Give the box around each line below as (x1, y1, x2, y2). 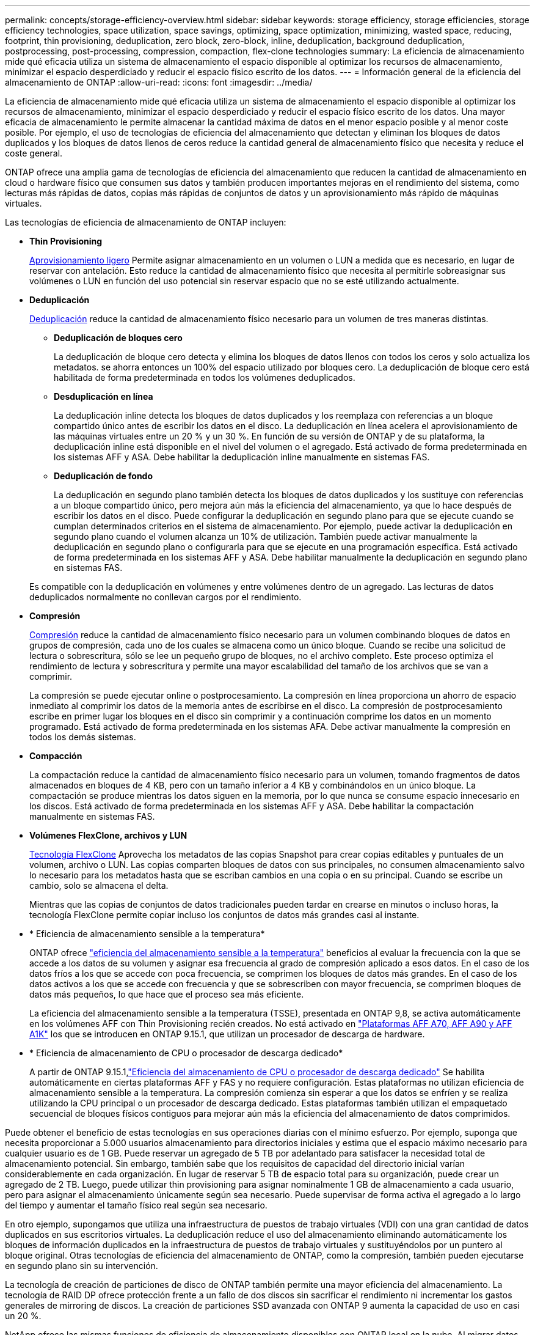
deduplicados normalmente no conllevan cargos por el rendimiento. (29, 592, 302, 602)
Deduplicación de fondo (54, 471, 153, 481)
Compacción (29, 751, 82, 761)
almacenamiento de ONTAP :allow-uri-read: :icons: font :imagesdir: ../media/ (5, 77, 313, 87)
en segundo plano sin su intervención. (5, 1260, 158, 1271)
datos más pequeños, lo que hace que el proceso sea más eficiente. (29, 989, 304, 999)
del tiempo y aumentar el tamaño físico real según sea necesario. (5, 1200, 267, 1210)
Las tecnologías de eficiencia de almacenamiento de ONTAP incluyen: (5, 217, 286, 227)
